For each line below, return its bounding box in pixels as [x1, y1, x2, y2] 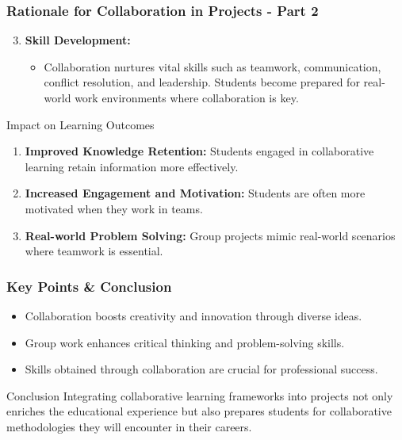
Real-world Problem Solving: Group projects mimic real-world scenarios [25, 227, 396, 243]
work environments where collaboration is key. [75, 90, 299, 105]
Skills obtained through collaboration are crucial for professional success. [25, 361, 378, 377]
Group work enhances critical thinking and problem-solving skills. [25, 334, 345, 350]
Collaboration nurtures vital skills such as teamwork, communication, [44, 58, 381, 75]
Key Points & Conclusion [6, 276, 172, 296]
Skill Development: [25, 32, 131, 48]
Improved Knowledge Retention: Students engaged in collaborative [25, 143, 374, 159]
